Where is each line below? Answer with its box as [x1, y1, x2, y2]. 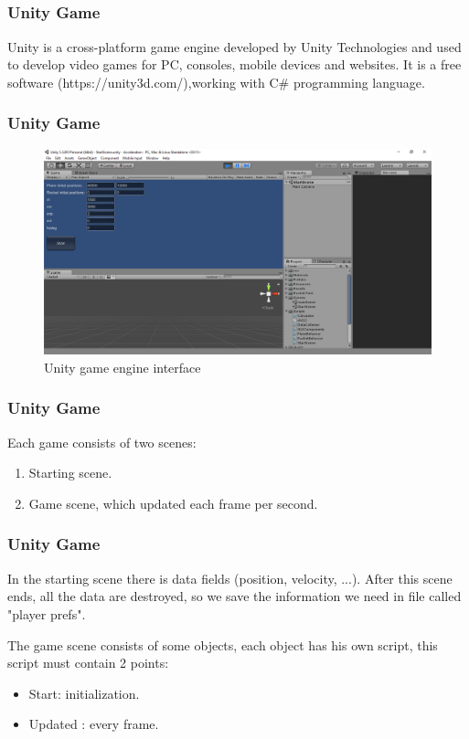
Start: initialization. [28, 683, 140, 702]
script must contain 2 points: [7, 653, 169, 672]
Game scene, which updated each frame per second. [28, 493, 318, 512]
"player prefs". [7, 604, 86, 623]
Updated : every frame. [28, 714, 159, 734]
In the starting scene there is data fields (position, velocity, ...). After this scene [7, 568, 453, 587]
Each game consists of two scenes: [7, 432, 197, 451]
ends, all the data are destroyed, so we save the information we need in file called [7, 586, 462, 606]
